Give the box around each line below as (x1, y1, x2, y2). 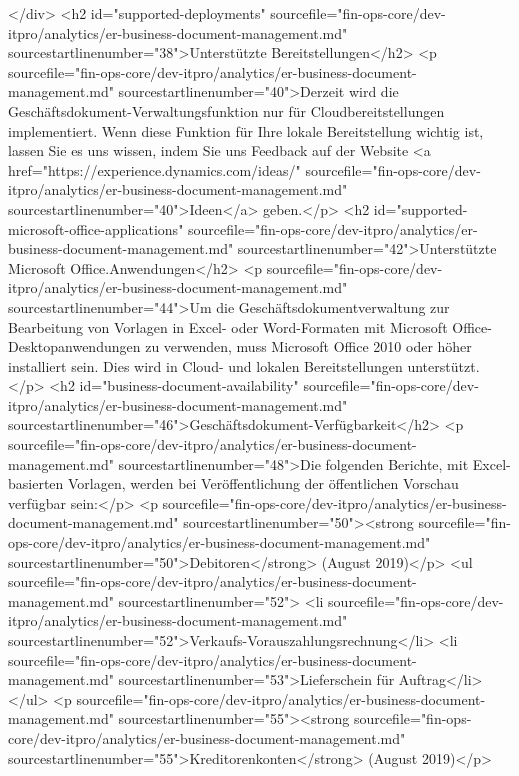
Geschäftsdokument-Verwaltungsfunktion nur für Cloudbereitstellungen (8, 100, 445, 121)
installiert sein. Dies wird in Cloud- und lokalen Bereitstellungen (8, 355, 403, 376)
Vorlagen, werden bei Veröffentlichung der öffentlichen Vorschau (68, 473, 459, 494)
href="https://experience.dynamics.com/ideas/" (8, 159, 301, 180)
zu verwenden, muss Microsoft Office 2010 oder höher (145, 336, 472, 357)
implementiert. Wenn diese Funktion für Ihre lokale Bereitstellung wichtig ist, (8, 120, 484, 141)
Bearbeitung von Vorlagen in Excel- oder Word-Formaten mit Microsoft (8, 316, 448, 337)
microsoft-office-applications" (8, 218, 184, 239)
